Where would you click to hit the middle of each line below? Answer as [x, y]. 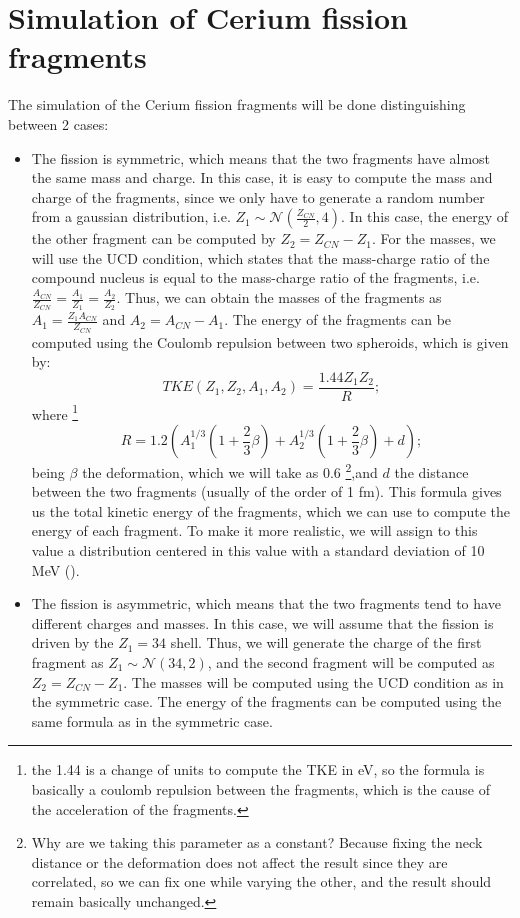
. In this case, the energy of [425, 216]
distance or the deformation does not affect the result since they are [239, 861]
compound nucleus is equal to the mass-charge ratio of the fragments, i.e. [255, 277]
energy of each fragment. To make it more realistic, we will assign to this [254, 530]
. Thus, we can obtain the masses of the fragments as [279, 297]
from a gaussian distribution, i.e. [131, 216]
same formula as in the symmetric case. [152, 720]
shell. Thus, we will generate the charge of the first [326, 642]
